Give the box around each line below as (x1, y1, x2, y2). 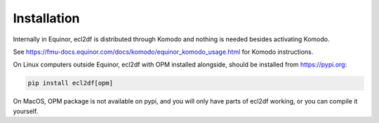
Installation (13, 10, 80, 26)
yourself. (13, 107, 39, 115)
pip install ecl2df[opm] (27, 79, 114, 87)
